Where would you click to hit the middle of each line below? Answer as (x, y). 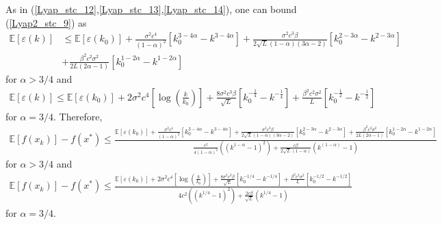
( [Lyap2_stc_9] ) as (46, 22)
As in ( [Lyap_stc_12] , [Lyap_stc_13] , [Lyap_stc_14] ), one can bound (151, 9)
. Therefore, (78, 116)
